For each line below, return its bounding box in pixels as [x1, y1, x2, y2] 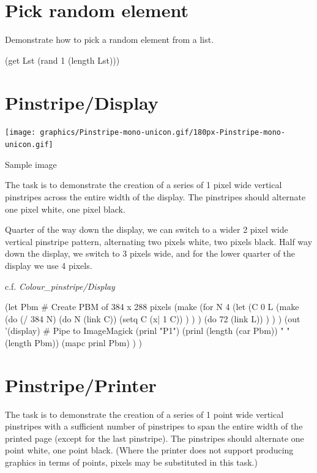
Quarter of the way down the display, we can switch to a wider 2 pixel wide [5, 223, 288, 236]
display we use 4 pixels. [5, 259, 92, 271]
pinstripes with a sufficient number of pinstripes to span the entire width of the [5, 420, 303, 433]
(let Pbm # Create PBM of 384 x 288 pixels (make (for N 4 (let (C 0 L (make [5, 300, 299, 313]
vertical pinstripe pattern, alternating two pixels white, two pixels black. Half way [5, 235, 313, 248]
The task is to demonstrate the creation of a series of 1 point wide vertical [5, 407, 284, 420]
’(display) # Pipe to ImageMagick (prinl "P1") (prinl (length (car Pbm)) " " [5, 324, 290, 337]
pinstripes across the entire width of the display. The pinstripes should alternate [5, 190, 306, 203]
